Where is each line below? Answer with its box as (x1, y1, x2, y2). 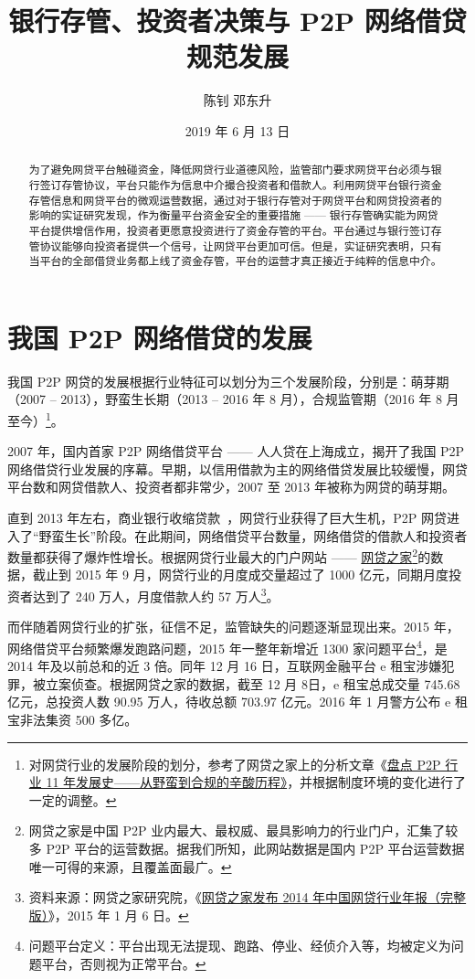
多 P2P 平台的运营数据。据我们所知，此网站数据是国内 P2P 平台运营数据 (28, 838, 465, 857)
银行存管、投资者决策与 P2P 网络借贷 (8, 2, 467, 39)
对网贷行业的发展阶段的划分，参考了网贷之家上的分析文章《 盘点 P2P (28, 754, 441, 773)
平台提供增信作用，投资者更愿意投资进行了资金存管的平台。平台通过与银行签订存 (28, 222, 442, 238)
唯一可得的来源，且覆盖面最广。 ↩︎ (28, 857, 232, 876)
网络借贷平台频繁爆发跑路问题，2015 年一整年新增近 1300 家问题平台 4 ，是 (7, 635, 448, 657)
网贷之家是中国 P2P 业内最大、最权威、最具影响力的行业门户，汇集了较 (28, 821, 459, 840)
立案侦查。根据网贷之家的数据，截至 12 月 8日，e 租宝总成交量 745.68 (45, 674, 460, 693)
